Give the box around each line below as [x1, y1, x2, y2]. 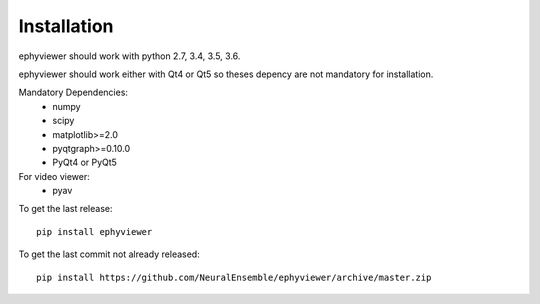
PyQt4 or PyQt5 [52, 156, 117, 169]
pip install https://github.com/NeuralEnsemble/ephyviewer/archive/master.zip [36, 271, 432, 283]
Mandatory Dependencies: [18, 86, 129, 99]
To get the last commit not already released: [18, 248, 200, 260]
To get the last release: [18, 203, 113, 215]
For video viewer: [18, 170, 90, 182]
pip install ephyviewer [36, 226, 153, 237]
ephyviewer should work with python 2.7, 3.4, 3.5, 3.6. [18, 50, 241, 62]
